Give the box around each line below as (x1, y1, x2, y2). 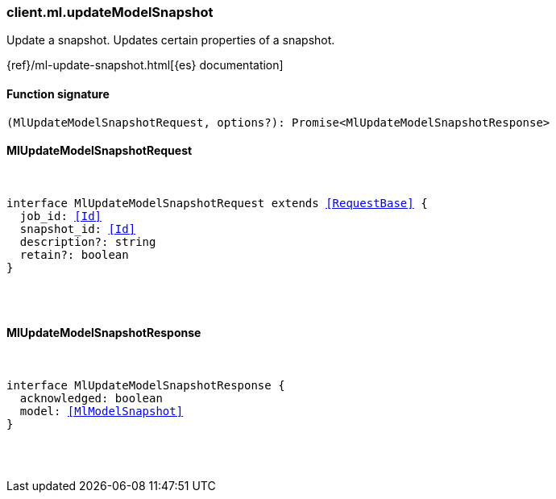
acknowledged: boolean (19, 392, 163, 405)
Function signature (6, 86, 110, 101)
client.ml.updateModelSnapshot (6, 4, 214, 20)
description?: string (19, 235, 156, 248)
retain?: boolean (19, 247, 129, 261)
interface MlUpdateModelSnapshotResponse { (6, 379, 285, 393)
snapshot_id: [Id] (19, 222, 136, 235)
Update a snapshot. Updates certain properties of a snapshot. (6, 33, 335, 48)
